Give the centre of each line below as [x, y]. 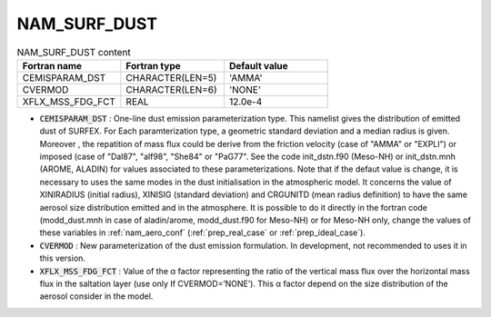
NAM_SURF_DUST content [74, 52]
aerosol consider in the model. [96, 296]
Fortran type [153, 65]
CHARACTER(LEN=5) [171, 77]
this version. [63, 258]
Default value [258, 65]
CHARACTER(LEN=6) [171, 89]
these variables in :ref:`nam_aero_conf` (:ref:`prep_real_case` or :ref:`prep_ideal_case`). [202, 233]
